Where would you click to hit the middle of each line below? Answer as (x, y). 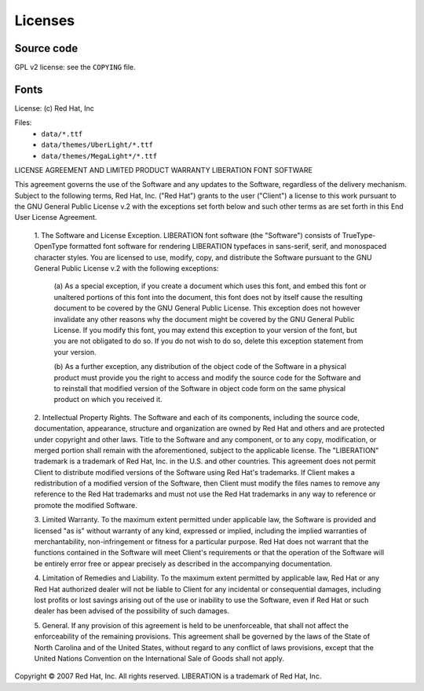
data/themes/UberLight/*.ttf (97, 145)
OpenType (51, 247)
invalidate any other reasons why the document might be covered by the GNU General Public (204, 319)
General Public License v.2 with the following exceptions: (126, 269)
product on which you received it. (108, 400)
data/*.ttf (62, 134)
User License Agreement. (56, 218)
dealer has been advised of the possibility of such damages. (132, 611)
